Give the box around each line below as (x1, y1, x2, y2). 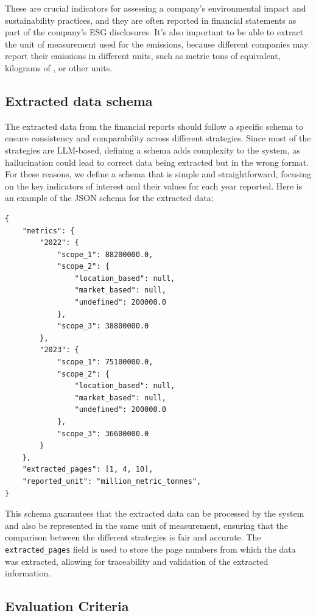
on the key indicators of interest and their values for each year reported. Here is (5, 179, 303, 192)
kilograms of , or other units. (5, 61, 113, 74)
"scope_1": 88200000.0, (57, 250, 153, 259)
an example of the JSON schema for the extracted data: (5, 191, 214, 204)
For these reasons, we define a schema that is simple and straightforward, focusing (5, 168, 312, 180)
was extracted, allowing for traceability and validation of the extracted (5, 554, 269, 567)
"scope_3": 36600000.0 (57, 429, 149, 438)
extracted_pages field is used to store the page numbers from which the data (5, 542, 296, 555)
